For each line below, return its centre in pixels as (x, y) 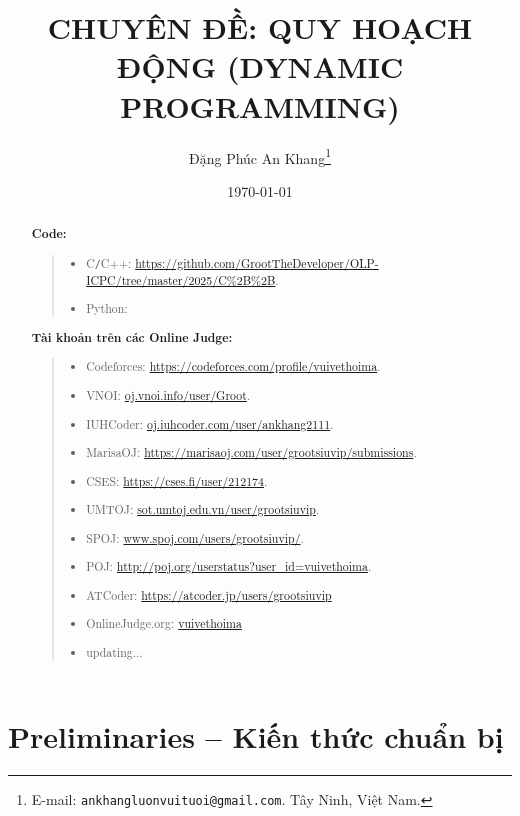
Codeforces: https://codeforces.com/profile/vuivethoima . (233, 366)
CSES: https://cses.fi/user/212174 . (177, 480)
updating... (114, 651)
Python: (107, 308)
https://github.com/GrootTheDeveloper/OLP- (257, 262)
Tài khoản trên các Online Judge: (132, 337)
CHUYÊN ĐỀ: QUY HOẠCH (260, 27)
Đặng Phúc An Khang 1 (260, 156)
